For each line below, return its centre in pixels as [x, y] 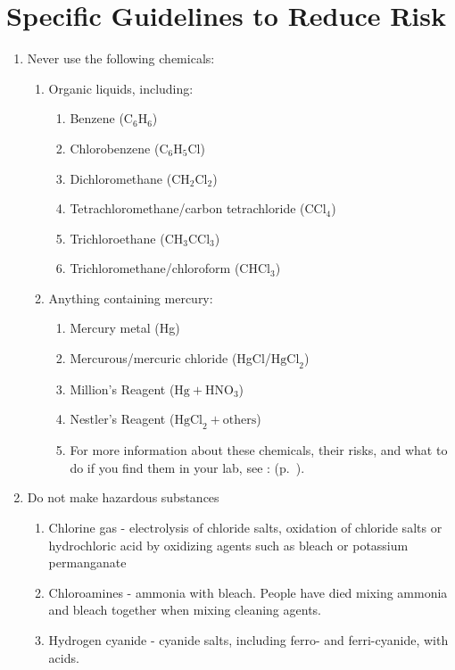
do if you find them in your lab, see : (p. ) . [187, 467]
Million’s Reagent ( [122, 389]
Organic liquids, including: [121, 88]
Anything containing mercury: [131, 298]
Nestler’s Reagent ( [122, 419]
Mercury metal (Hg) [125, 328]
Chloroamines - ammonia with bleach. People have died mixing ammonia [248, 592]
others [240, 421]
